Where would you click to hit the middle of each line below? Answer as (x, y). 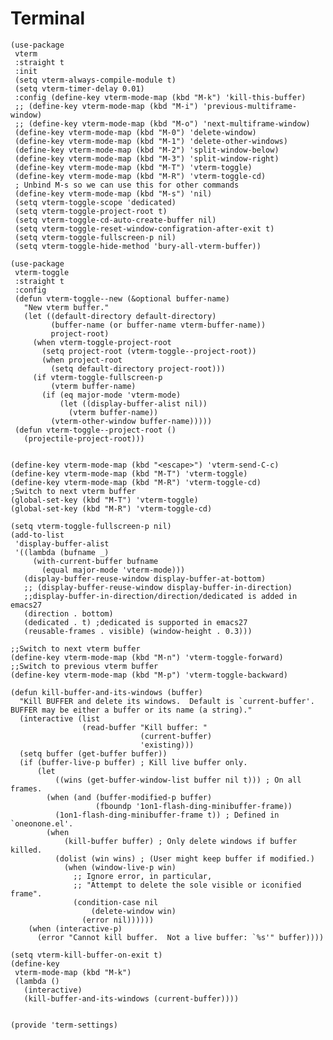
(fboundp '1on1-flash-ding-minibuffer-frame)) (194, 806)
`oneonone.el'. (42, 823)
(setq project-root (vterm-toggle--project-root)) (149, 351)
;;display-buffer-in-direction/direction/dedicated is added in (160, 596)
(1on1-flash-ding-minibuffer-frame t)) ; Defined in (167, 815)
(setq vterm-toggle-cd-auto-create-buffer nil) (115, 220)
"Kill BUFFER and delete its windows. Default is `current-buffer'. (167, 701)
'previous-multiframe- (250, 106)
